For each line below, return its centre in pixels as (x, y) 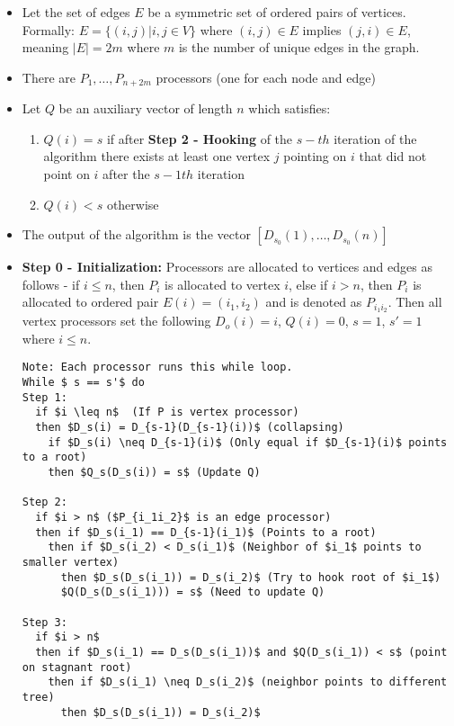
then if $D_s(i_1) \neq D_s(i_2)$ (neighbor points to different (248, 682)
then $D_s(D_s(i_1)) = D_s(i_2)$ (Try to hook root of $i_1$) (251, 577)
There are (49, 77)
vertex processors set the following (116, 321)
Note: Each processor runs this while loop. (157, 367)
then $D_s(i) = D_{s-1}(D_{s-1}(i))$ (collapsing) (190, 428)
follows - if (51, 284)
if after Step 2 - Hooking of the (200, 138)
